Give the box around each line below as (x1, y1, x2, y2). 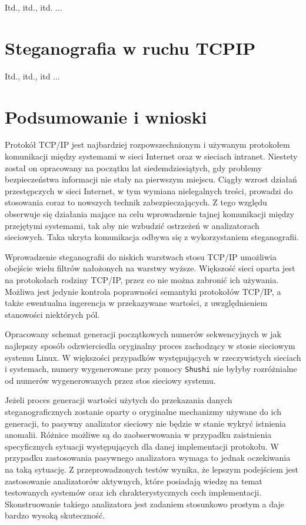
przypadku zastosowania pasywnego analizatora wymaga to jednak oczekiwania (5, 451, 291, 464)
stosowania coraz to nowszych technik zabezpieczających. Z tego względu (5, 196, 267, 208)
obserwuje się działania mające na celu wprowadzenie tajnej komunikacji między (5, 208, 294, 220)
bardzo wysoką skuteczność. (5, 509, 105, 521)
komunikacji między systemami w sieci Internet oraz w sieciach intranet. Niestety (5, 150, 298, 162)
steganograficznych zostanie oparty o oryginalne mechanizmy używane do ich (5, 405, 282, 417)
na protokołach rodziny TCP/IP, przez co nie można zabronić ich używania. (5, 273, 279, 285)
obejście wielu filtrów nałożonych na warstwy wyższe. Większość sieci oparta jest (5, 262, 295, 274)
